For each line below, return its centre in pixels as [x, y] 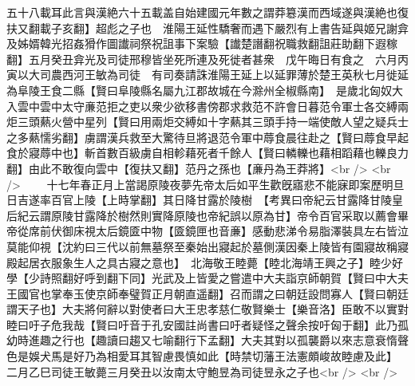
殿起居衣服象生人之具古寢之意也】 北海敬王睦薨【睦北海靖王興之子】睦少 [199, 262]
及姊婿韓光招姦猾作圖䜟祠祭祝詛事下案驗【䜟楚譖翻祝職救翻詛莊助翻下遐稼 [202, 43]
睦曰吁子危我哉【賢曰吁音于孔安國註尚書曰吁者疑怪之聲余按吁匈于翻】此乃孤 [207, 324]
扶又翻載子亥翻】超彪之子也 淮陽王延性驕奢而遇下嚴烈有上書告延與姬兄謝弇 [207, 28]
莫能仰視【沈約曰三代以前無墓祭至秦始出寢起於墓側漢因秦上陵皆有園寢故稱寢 [207, 246]
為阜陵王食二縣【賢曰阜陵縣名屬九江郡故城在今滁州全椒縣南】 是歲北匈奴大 [205, 90]
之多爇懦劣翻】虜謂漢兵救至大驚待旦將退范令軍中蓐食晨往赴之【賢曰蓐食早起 [207, 137]
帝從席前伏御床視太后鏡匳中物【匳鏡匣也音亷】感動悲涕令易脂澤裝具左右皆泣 [207, 231]
